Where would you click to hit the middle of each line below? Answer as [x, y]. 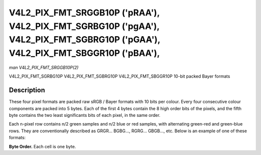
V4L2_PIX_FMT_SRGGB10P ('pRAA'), [84, 13]
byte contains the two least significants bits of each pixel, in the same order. [85, 115]
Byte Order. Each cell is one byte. [43, 146]
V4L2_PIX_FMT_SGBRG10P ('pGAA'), [85, 40]
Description [27, 90]
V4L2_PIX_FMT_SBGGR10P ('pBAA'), [85, 53]
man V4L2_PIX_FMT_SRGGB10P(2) [44, 67]
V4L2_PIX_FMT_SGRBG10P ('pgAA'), [84, 26]
